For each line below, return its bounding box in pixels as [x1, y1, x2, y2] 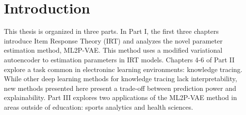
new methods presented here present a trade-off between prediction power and [4, 83, 236, 93]
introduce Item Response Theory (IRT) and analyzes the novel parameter [4, 35, 223, 45]
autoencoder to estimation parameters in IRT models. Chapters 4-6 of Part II [4, 54, 235, 64]
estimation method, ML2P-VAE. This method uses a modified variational [4, 45, 223, 55]
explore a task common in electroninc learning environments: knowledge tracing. [4, 64, 243, 74]
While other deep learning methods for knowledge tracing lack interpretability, [4, 73, 237, 84]
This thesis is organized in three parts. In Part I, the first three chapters [4, 26, 219, 36]
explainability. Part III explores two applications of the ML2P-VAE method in [4, 92, 237, 102]
